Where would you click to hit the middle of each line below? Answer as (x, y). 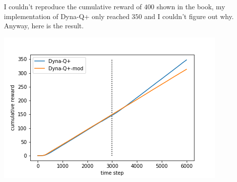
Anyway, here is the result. (44, 26)
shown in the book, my (191, 6)
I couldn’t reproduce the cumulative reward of (73, 6)
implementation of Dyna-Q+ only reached (67, 16)
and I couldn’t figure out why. (189, 16)
